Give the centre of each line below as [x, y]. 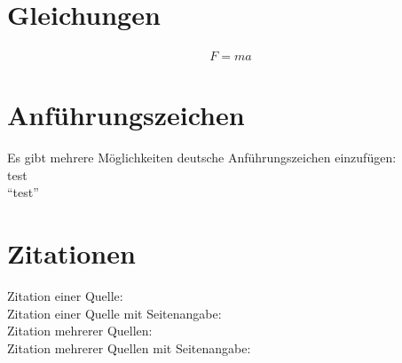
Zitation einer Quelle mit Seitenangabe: [114, 313]
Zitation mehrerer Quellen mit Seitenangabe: [129, 347]
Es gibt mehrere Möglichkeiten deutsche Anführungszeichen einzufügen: [202, 158]
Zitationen [71, 253]
